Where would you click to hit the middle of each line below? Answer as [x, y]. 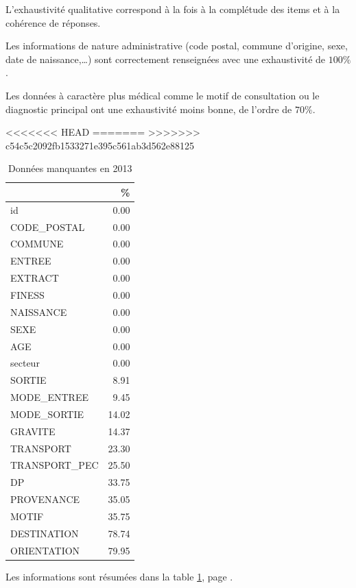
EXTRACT [35, 278]
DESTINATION [45, 533]
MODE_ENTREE [49, 397]
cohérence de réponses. [53, 22]
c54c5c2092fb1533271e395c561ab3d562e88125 [100, 145]
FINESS [27, 295]
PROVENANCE [45, 499]
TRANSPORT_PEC [55, 465]
